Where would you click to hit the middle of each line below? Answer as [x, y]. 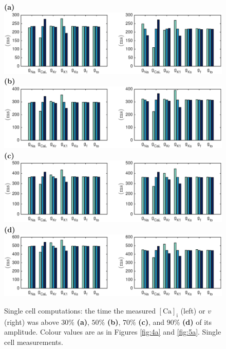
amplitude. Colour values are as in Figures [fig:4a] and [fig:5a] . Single [113, 332]
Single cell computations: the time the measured [80, 311]
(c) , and [152, 322]
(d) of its [197, 322]
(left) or [193, 311]
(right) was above [32, 322]
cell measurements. [34, 342]
